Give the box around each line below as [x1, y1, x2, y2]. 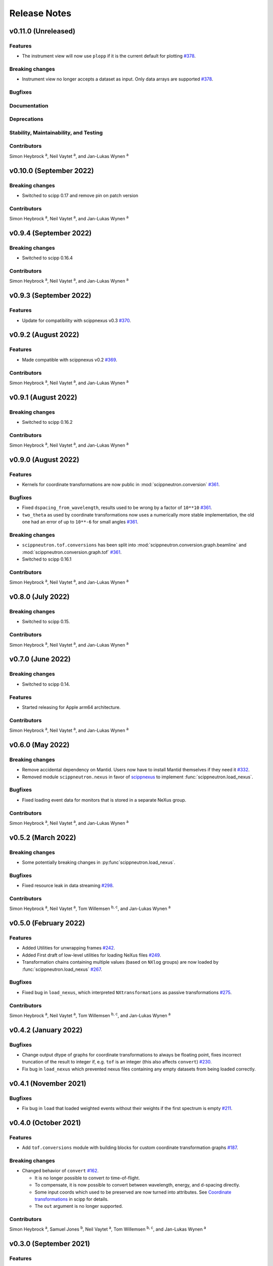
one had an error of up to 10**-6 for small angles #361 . [22, 519, 139, 525]
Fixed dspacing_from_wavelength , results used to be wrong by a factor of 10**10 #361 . [22, 504, 212, 511]
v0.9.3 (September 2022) [9, 291, 92, 300]
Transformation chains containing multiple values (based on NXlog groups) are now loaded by [22, 959, 219, 965]
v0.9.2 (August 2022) [9, 331, 79, 339]
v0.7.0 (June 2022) [9, 655, 71, 663]
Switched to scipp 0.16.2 [22, 419, 73, 425]
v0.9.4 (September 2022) [9, 228, 92, 238]
